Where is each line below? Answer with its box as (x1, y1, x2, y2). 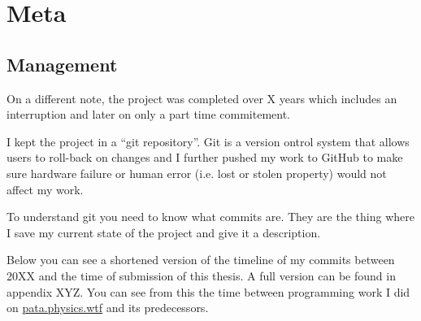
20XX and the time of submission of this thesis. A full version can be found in (7, 267, 396, 284)
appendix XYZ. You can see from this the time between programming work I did (7, 283, 410, 300)
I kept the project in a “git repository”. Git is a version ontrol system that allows (7, 132, 410, 150)
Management (7, 51, 118, 76)
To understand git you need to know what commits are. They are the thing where (7, 208, 414, 225)
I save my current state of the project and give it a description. (7, 223, 321, 241)
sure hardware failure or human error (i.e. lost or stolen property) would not (7, 164, 387, 181)
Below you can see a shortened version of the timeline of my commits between (7, 251, 395, 268)
